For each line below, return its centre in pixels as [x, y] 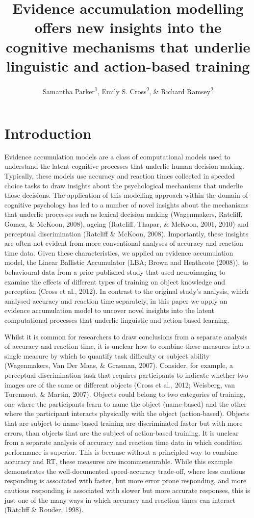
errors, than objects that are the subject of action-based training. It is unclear [122, 432]
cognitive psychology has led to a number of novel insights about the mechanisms [127, 204]
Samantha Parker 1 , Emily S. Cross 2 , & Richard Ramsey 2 [128, 90]
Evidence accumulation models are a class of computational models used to [117, 156]
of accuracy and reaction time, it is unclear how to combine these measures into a [127, 346]
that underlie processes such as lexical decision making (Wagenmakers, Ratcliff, [124, 214]
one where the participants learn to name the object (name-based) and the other [126, 403]
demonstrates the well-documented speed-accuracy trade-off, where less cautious [125, 471]
